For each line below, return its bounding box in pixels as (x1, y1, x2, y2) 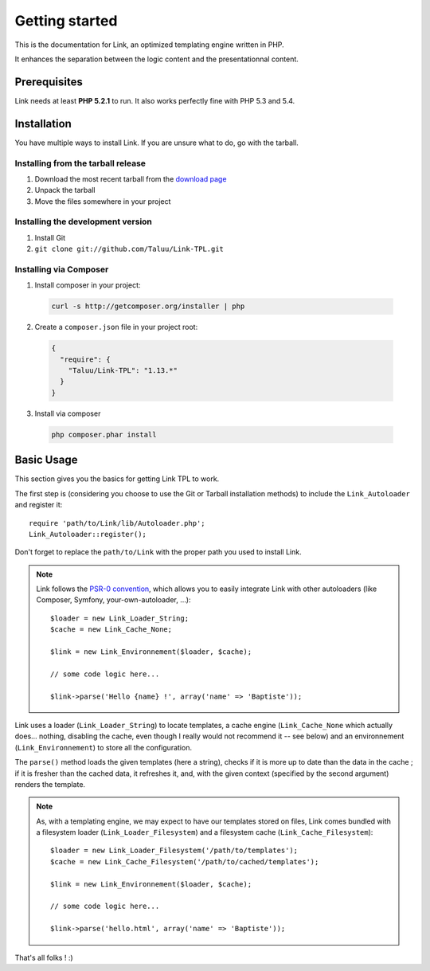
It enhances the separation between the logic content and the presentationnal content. (14, 54, 299, 64)
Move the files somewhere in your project (34, 196, 171, 206)
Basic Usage (14, 453, 78, 467)
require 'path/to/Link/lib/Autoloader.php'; (29, 519, 206, 527)
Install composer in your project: (34, 280, 141, 290)
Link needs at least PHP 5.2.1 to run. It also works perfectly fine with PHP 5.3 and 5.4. (14, 96, 295, 105)
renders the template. (14, 779, 86, 789)
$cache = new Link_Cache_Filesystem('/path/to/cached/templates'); (50, 857, 319, 866)
